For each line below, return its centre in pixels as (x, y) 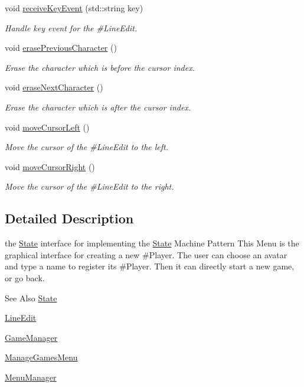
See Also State (31, 297)
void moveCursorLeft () (47, 127)
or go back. (25, 277)
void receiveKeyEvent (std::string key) (74, 8)
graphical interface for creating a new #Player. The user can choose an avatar (146, 254)
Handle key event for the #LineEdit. (71, 27)
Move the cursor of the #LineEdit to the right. (89, 186)
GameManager (31, 337)
